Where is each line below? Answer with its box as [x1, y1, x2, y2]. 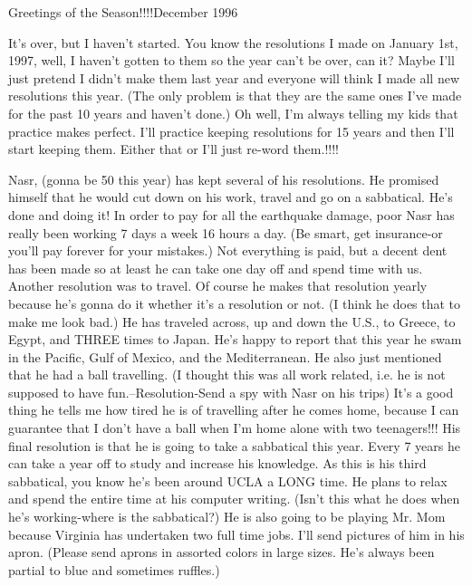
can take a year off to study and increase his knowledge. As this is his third [8, 454, 427, 473]
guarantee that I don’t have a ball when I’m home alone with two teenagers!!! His [8, 418, 461, 437]
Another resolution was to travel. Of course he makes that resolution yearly [8, 276, 428, 295]
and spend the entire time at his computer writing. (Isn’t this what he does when [8, 489, 460, 508]
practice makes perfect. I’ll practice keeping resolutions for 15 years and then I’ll [8, 121, 455, 140]
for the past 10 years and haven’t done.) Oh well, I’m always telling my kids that [8, 103, 458, 122]
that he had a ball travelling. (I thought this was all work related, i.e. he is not [8, 365, 446, 384]
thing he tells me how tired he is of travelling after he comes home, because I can [8, 400, 459, 419]
